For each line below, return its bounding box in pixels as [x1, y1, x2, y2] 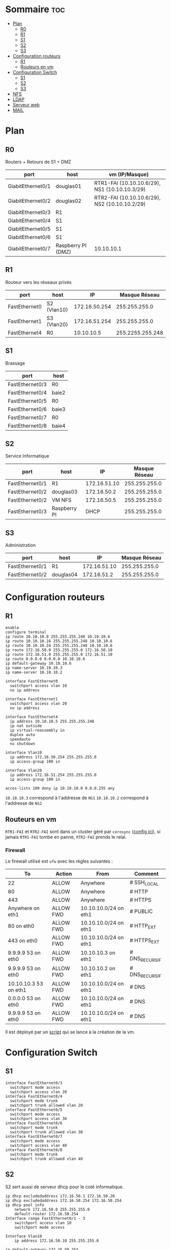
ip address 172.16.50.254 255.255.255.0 [10, 754, 97, 760]
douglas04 [51, 571, 78, 578]
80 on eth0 [8, 923, 35, 930]
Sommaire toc [5, 4, 65, 15]
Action [55, 870, 72, 877]
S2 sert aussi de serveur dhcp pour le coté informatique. [5, 1184, 124, 1190]
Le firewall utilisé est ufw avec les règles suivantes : [5, 858, 113, 865]
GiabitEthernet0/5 [8, 225, 51, 232]
